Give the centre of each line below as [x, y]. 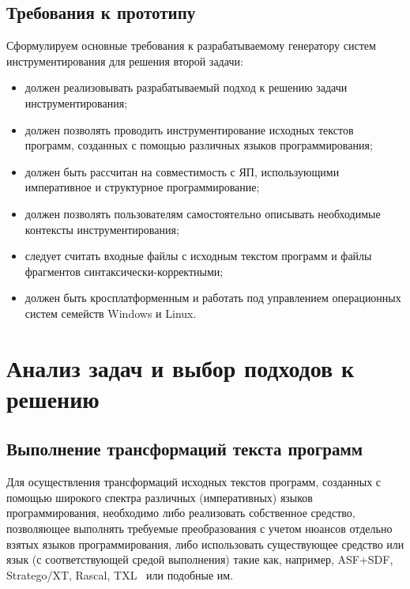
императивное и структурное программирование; [142, 187]
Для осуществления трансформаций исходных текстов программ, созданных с [194, 482]
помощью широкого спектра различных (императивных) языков [160, 497]
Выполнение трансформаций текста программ [185, 449]
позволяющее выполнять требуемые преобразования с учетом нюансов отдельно [199, 529]
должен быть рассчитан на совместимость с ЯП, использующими [182, 171]
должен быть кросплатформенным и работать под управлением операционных [213, 298]
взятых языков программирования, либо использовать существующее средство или [205, 544]
